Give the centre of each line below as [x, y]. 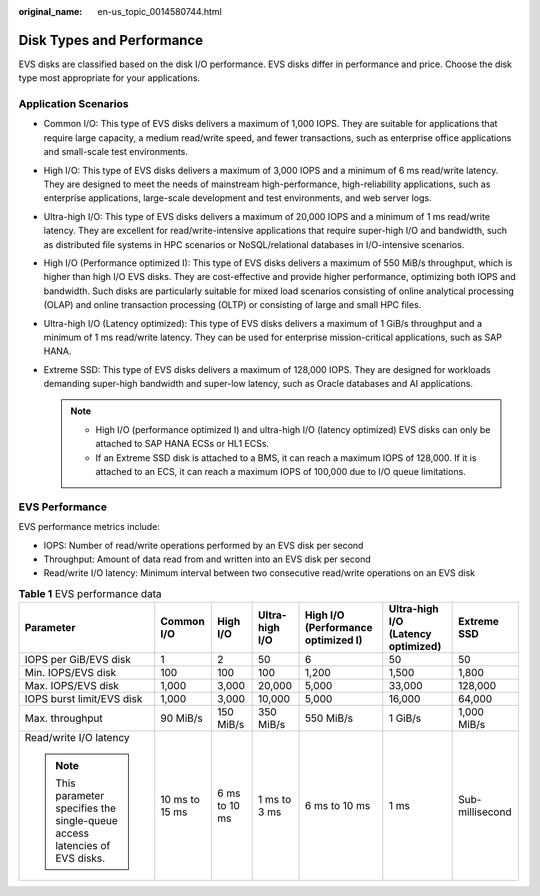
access [72, 833]
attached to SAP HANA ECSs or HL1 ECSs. [182, 444]
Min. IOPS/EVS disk [70, 673]
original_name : [50, 11]
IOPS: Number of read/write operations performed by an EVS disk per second [203, 545]
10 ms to [180, 800]
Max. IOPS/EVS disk [72, 686]
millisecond [485, 812]
